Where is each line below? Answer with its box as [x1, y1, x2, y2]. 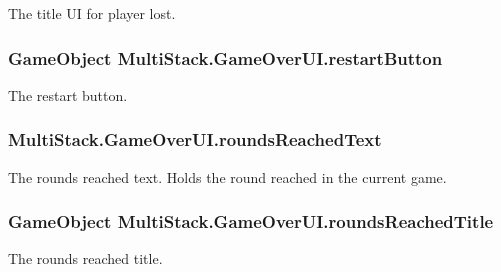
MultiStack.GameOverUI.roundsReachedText [8, 127, 382, 152]
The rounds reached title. [8, 248, 163, 269]
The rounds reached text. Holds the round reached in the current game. [8, 166, 447, 187]
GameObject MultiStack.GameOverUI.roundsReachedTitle [8, 209, 494, 234]
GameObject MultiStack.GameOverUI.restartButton [8, 45, 443, 70]
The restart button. [8, 84, 128, 105]
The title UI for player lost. [8, 3, 176, 23]
